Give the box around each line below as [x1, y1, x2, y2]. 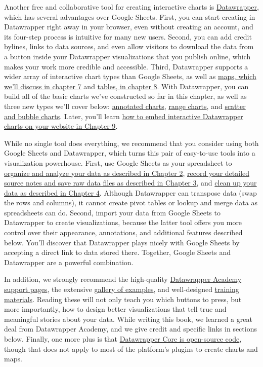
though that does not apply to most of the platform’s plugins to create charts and [4, 343, 258, 354]
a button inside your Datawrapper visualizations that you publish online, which [4, 51, 251, 61]
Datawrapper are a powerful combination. [4, 256, 134, 267]
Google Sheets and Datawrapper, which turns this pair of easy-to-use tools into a [4, 148, 255, 158]
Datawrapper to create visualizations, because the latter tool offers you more [4, 217, 242, 228]
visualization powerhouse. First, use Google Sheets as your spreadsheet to [4, 157, 232, 168]
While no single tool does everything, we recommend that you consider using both [4, 137, 259, 148]
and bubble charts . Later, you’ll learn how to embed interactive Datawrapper [4, 111, 243, 121]
